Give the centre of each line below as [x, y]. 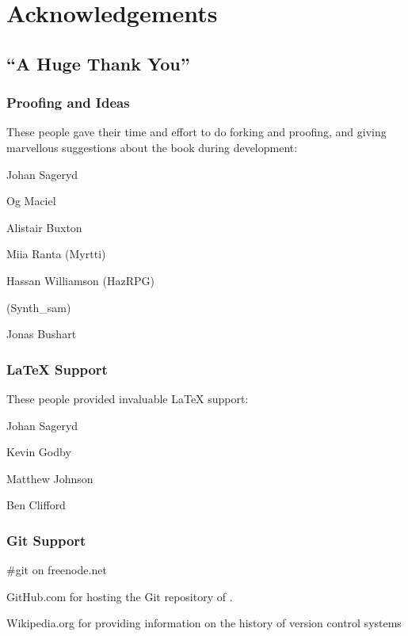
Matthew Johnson [50, 478]
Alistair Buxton [44, 227]
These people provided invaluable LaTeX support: [128, 398]
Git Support [46, 540]
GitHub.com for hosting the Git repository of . [120, 596]
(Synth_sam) [39, 307]
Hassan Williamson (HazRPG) [80, 280]
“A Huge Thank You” [98, 63]
